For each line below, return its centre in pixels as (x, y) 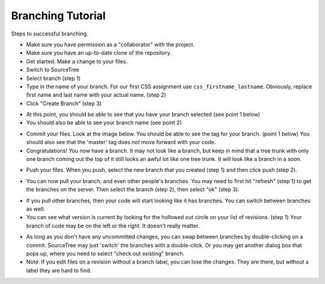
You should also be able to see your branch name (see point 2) (104, 122)
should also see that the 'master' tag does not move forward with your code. (121, 142)
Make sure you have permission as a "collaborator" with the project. (110, 44)
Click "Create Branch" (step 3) (64, 103)
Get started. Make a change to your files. (77, 61)
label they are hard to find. (59, 270)
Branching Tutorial (58, 16)
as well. (36, 209)
